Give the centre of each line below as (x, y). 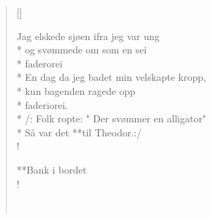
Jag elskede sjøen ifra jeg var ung (88, 35)
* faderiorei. (42, 104)
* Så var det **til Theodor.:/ (79, 132)
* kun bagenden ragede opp (76, 90)
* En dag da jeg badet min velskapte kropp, (111, 77)
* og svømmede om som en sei (82, 50)
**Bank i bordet (52, 169)
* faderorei (39, 63)
